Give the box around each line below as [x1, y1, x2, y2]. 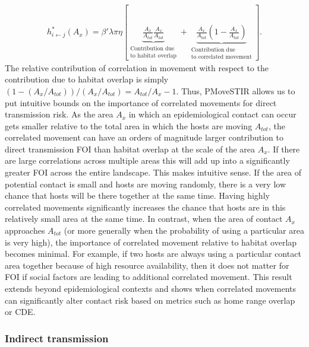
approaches [5, 224, 45, 237]
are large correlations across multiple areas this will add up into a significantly [5, 154, 290, 167]
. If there [267, 142, 300, 155]
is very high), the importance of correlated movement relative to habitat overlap [5, 235, 297, 248]
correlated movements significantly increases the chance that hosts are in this [5, 200, 286, 213]
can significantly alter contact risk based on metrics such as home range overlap [5, 294, 295, 306]
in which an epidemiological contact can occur [128, 108, 297, 120]
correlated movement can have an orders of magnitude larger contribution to [5, 131, 283, 144]
